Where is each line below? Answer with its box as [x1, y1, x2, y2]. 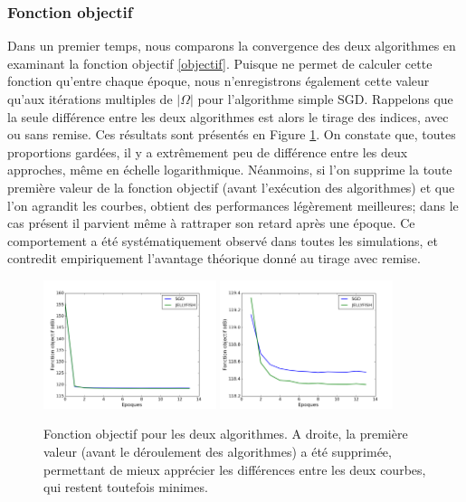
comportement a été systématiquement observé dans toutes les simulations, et [7, 231, 438, 250]
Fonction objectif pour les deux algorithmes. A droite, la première [43, 424, 408, 443]
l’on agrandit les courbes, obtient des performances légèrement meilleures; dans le [7, 195, 459, 214]
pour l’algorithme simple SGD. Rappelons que [197, 90, 453, 108]
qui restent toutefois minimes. [43, 478, 208, 497]
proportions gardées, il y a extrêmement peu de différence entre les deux [7, 142, 408, 161]
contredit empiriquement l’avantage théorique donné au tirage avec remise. [7, 249, 421, 268]
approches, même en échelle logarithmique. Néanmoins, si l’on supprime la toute [7, 160, 452, 179]
